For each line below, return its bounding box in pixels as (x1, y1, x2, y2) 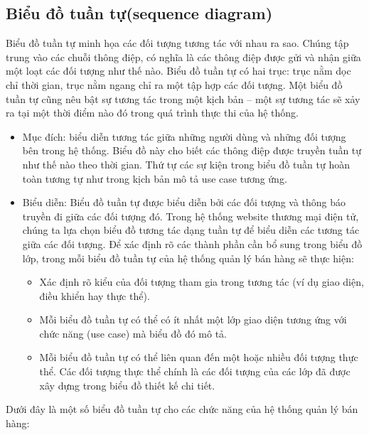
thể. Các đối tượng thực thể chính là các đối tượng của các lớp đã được (39, 364, 351, 379)
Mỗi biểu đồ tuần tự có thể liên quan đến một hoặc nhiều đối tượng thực (39, 350, 358, 365)
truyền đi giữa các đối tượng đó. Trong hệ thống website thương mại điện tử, (22, 208, 359, 223)
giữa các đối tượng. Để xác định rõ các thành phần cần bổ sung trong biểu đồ (22, 236, 363, 251)
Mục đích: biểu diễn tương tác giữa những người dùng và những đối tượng (22, 129, 346, 144)
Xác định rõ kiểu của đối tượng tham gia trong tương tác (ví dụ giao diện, (39, 274, 364, 289)
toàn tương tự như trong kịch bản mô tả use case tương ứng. (22, 171, 287, 186)
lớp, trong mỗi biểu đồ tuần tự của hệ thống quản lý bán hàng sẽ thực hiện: (22, 250, 354, 265)
